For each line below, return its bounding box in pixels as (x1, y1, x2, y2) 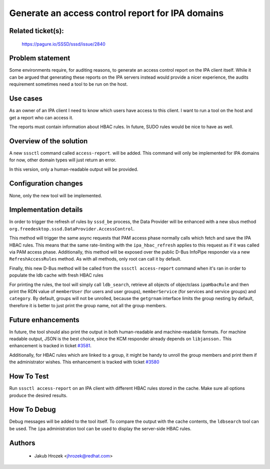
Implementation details (9, 205, 83, 214)
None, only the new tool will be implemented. (9, 192, 102, 198)
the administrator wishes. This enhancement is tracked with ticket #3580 (9, 359, 159, 365)
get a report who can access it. (9, 114, 73, 120)
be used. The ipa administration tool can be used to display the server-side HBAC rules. (9, 425, 192, 431)
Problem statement (9, 54, 70, 63)
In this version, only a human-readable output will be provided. (9, 166, 138, 172)
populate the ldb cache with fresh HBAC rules (9, 272, 103, 278)
